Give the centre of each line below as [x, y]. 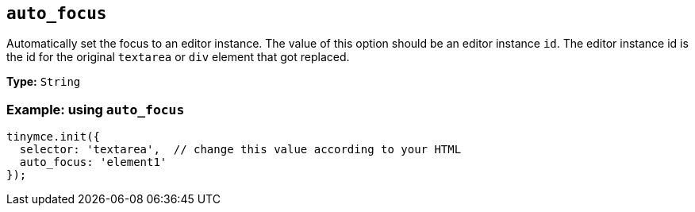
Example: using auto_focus [96, 109]
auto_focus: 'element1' [93, 162]
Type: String [44, 82]
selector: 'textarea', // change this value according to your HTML [240, 150]
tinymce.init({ [54, 137]
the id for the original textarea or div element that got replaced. [178, 57]
